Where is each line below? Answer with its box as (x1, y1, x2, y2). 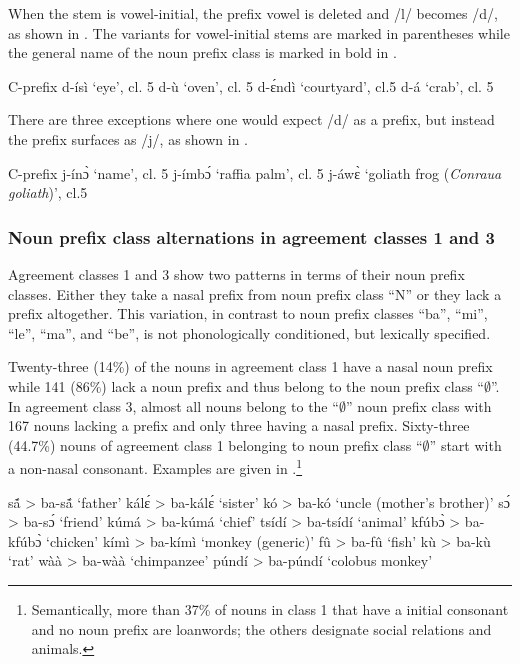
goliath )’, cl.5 (8, 182, 88, 203)
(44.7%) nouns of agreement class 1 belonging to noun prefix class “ (8, 434, 423, 455)
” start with (429, 434, 502, 455)
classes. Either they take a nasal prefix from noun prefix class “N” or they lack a (8, 283, 502, 304)
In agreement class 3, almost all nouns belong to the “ (8, 395, 339, 416)
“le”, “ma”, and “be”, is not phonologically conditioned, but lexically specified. (8, 322, 491, 343)
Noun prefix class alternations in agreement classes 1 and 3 (8, 224, 495, 249)
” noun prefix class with (345, 395, 492, 416)
